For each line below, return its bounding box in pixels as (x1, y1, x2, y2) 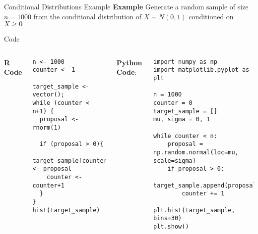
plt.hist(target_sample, (153, 206, 235, 214)
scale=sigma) (153, 157, 196, 164)
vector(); (32, 91, 64, 98)
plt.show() (153, 223, 189, 230)
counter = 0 (153, 99, 193, 107)
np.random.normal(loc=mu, (153, 149, 239, 156)
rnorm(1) (32, 124, 61, 132)
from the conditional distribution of (33, 11, 141, 21)
